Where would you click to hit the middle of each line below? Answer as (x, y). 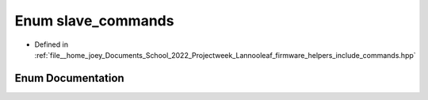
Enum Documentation (69, 78)
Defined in (52, 44)
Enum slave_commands (94, 21)
